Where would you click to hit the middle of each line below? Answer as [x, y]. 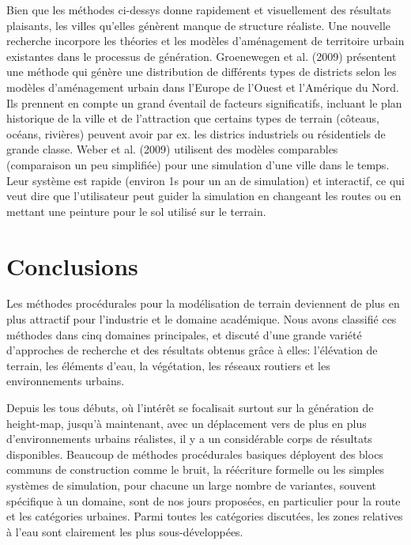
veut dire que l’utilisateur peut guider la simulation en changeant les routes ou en [204, 196]
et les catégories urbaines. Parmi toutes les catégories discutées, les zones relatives [205, 516]
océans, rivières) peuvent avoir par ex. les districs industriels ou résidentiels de [196, 133]
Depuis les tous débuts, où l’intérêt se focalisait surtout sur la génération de [190, 407]
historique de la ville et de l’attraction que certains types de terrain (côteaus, [193, 118]
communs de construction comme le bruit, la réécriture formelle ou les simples [196, 469]
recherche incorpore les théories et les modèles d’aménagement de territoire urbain [205, 41]
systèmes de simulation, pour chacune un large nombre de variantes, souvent [192, 484]
